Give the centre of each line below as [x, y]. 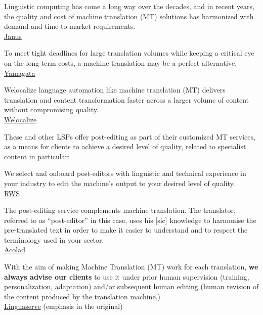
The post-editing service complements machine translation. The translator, [120, 210]
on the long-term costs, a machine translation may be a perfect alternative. [121, 62]
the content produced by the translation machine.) [82, 296]
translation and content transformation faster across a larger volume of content [127, 99]
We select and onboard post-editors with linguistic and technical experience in [125, 173]
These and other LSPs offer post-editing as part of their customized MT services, [130, 136]
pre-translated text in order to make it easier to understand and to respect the [126, 230]
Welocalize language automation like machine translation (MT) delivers [115, 90]
